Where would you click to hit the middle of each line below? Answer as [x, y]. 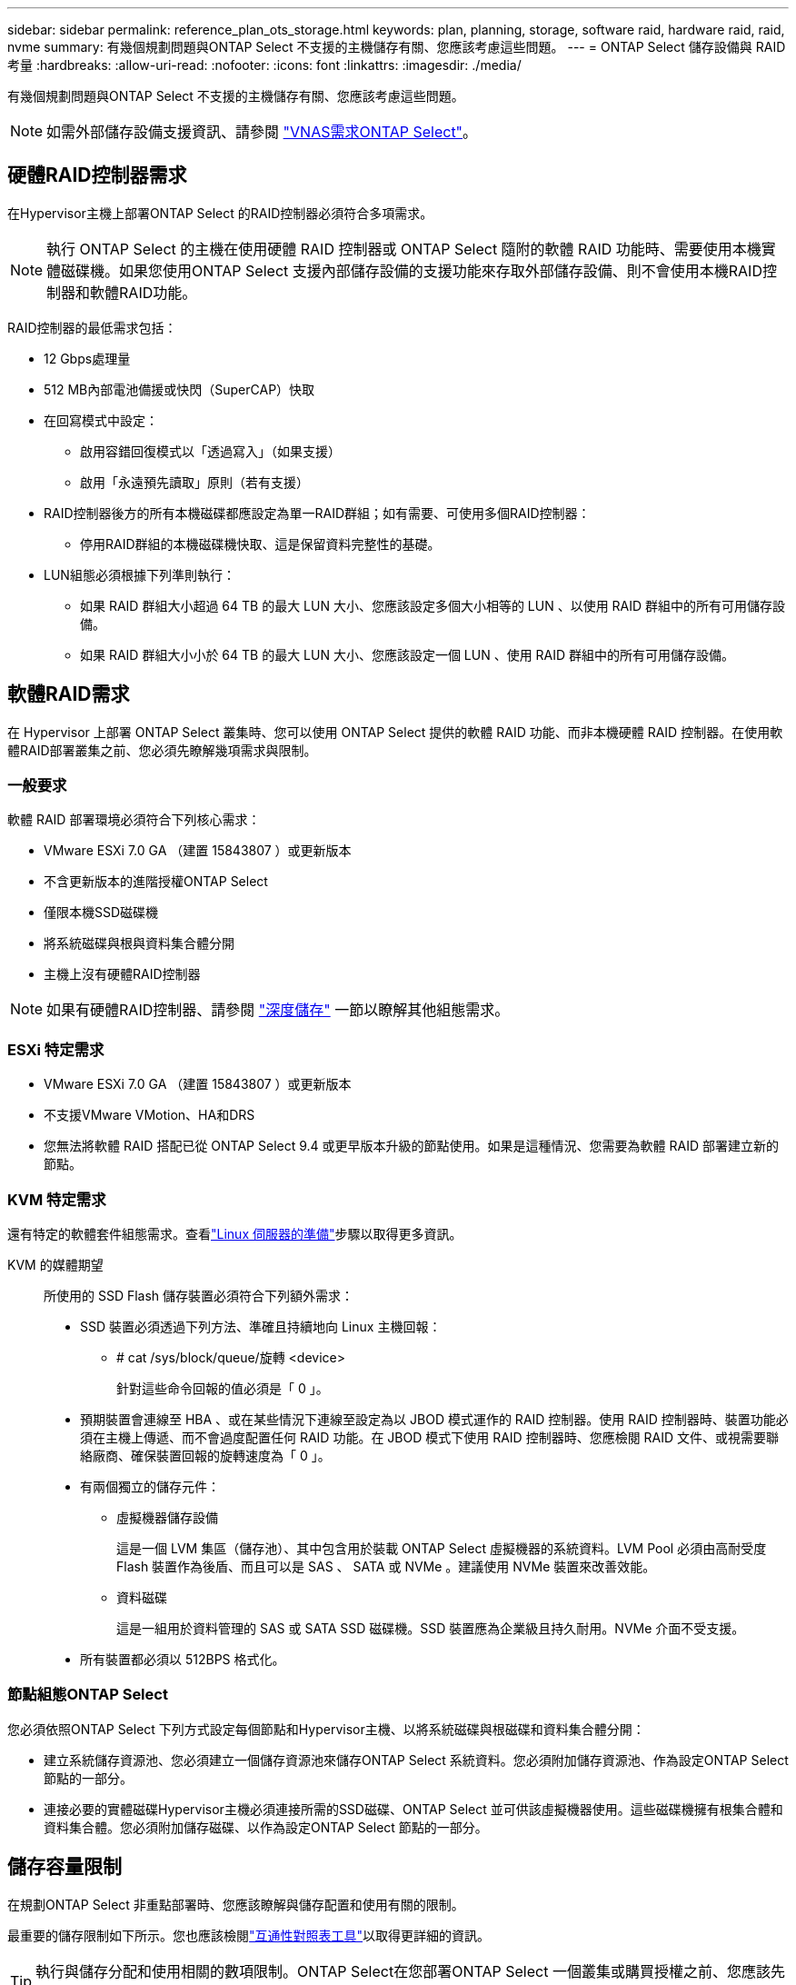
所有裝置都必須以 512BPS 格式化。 [183, 1659]
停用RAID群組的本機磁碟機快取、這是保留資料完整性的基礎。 [260, 544]
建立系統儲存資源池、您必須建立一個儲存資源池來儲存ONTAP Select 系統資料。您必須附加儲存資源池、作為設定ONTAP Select [416, 1760]
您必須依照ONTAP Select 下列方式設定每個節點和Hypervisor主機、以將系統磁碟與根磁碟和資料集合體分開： [326, 1729]
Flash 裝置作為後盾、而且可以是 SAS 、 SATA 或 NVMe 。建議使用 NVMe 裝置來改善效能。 [386, 1566]
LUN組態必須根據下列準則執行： [139, 574]
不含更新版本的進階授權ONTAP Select [156, 882]
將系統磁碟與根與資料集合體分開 [139, 943]
